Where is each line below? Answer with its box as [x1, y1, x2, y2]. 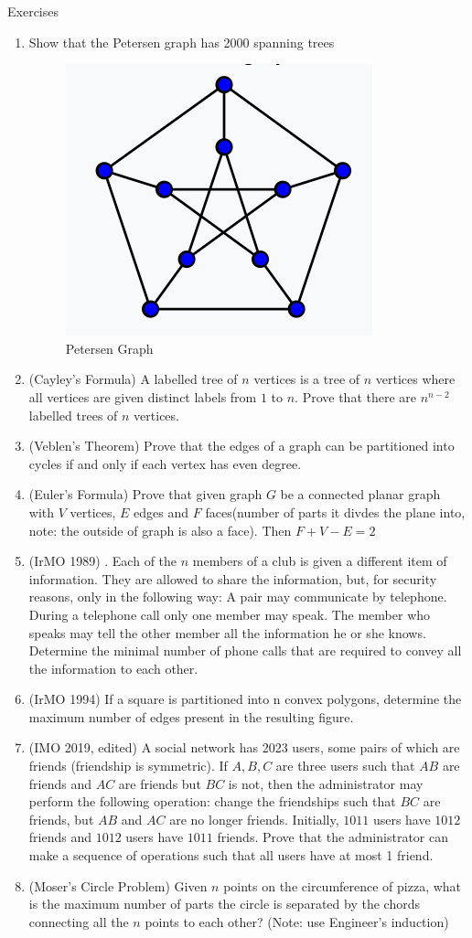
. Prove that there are [295, 387, 417, 406]
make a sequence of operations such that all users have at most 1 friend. [28, 846, 434, 865]
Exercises [7, 2, 59, 20]
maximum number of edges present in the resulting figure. [28, 707, 354, 726]
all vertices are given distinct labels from [28, 387, 257, 406]
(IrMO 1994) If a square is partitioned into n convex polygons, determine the [28, 689, 462, 709]
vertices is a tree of [253, 369, 360, 389]
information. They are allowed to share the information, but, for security [28, 569, 437, 588]
